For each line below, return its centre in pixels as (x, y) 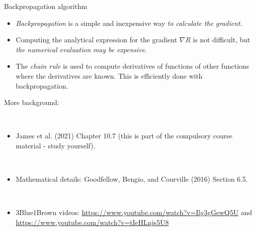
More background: (32, 102)
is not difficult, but (222, 40)
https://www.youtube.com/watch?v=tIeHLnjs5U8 (92, 222)
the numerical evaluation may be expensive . (81, 49)
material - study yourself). (55, 145)
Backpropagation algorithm (46, 6)
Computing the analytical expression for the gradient (96, 40)
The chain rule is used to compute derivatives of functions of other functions (132, 66)
